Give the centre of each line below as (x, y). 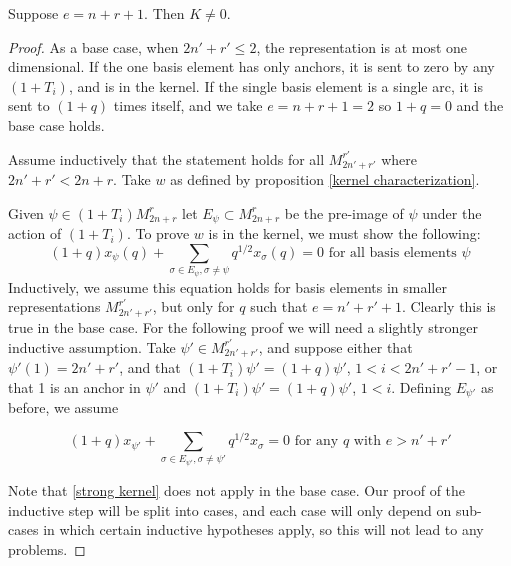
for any (316, 441)
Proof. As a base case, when (93, 46)
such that (279, 306)
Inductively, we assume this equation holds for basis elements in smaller (227, 286)
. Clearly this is (448, 306)
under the (452, 212)
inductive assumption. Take (92, 346)
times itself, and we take (188, 105)
